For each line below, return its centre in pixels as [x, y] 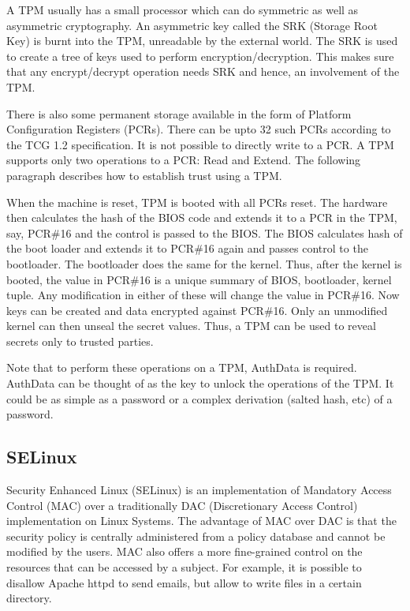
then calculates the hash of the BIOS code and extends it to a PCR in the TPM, [202, 217]
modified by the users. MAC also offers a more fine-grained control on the [184, 551]
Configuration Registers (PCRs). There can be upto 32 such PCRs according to [199, 129]
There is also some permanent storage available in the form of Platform [179, 113]
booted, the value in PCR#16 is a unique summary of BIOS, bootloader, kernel [199, 279]
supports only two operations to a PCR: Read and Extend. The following [184, 160]
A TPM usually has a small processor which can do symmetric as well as [183, 9]
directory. [29, 598]
